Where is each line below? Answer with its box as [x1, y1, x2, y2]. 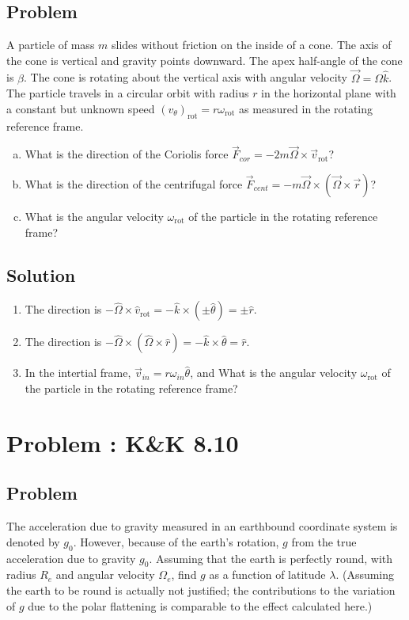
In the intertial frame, [25, 364, 131, 381]
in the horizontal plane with [261, 85, 396, 101]
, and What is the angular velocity [190, 364, 358, 381]
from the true [291, 533, 357, 550]
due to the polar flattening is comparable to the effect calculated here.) [28, 597, 373, 614]
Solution [6, 262, 76, 287]
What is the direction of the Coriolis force [25, 146, 229, 162]
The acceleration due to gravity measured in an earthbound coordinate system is [6, 518, 398, 534]
